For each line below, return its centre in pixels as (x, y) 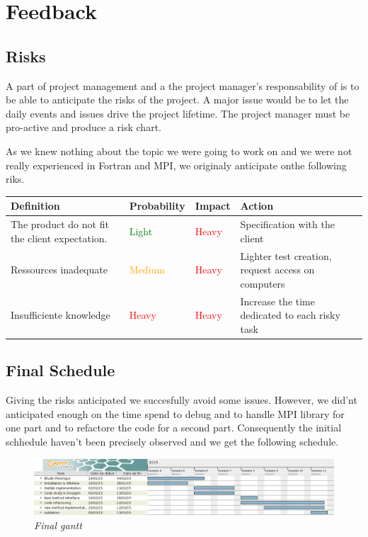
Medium (147, 270)
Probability (157, 206)
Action (257, 206)
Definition (35, 206)
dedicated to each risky (290, 315)
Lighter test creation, (286, 255)
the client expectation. (59, 238)
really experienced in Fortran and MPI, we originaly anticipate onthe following (176, 165)
